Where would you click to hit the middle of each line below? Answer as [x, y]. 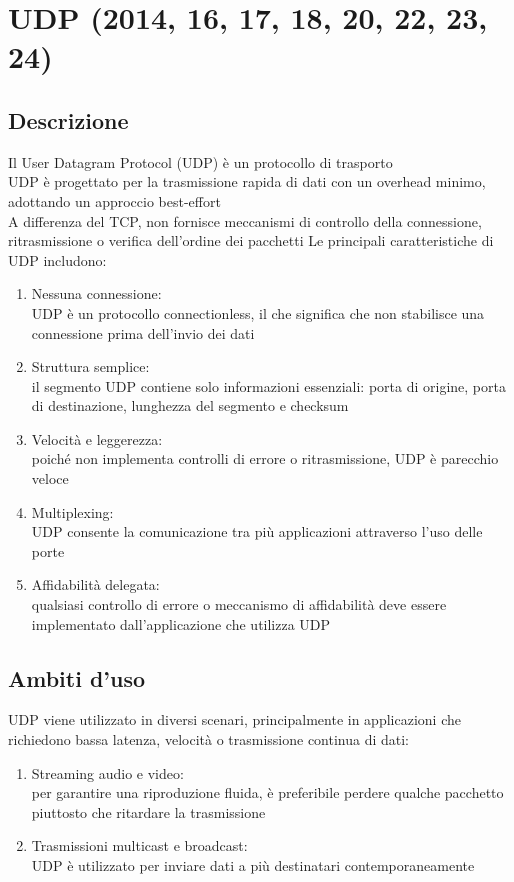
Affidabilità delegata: [95, 584]
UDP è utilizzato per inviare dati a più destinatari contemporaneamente [253, 865]
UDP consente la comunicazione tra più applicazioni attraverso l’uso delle [257, 531]
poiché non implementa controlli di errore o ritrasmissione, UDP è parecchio [265, 458]
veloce [50, 478]
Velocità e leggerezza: [97, 438]
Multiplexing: [72, 511]
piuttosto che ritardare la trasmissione [148, 811]
